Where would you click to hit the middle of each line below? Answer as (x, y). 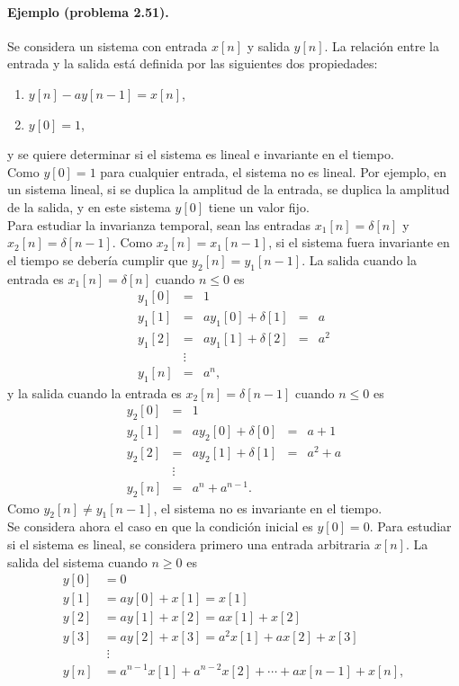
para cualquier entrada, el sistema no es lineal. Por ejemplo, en (274, 171)
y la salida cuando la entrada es (94, 392)
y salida (268, 45)
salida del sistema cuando (77, 561)
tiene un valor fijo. (259, 206)
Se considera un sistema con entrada (108, 45)
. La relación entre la (382, 45)
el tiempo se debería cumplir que (98, 259)
